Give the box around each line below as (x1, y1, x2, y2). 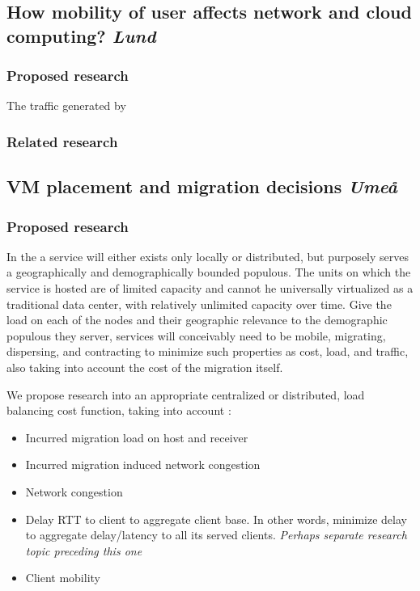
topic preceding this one (25, 542, 142, 559)
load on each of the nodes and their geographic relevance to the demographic (6, 311, 388, 328)
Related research (6, 131, 118, 151)
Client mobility (25, 569, 100, 586)
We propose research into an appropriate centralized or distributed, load (6, 386, 365, 403)
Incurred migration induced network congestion (25, 456, 261, 473)
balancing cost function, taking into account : (6, 402, 231, 419)
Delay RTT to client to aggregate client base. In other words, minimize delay (25, 510, 407, 527)
